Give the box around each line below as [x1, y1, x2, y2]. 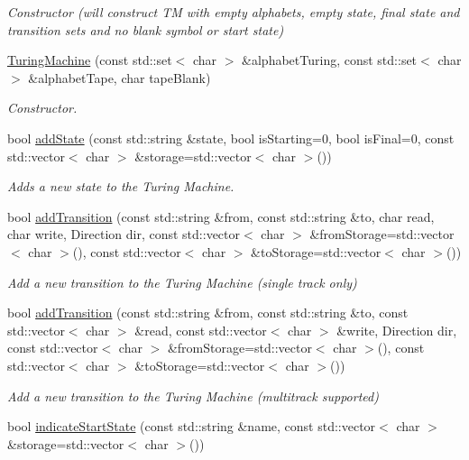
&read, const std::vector [134, 320, 267, 339]
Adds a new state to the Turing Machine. [7, 177, 234, 196]
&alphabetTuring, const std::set [242, 51, 418, 69]
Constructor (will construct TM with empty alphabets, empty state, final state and [7, 3, 460, 21]
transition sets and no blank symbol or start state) [7, 20, 284, 39]
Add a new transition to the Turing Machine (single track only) [7, 272, 357, 291]
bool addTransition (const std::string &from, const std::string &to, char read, [7, 207, 435, 225]
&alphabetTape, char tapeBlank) [28, 68, 211, 87]
